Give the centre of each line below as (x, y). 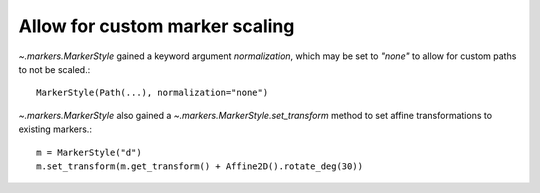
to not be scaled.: (54, 69)
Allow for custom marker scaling (156, 26)
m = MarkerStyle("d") (89, 152)
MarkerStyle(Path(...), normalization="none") (152, 93)
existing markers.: (55, 129)
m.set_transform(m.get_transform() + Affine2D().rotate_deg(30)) (200, 166)
